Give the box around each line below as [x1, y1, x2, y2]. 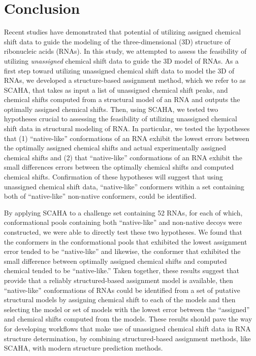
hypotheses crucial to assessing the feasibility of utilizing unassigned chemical [4, 113, 237, 124]
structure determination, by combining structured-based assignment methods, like [4, 333, 251, 343]
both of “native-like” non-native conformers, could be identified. [4, 191, 197, 201]
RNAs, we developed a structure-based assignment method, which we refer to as [4, 75, 246, 85]
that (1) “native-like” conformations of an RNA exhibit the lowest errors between [4, 133, 250, 143]
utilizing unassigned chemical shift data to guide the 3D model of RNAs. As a [4, 55, 239, 66]
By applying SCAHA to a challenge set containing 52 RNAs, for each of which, [4, 207, 243, 217]
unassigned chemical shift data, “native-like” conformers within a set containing [4, 181, 245, 191]
